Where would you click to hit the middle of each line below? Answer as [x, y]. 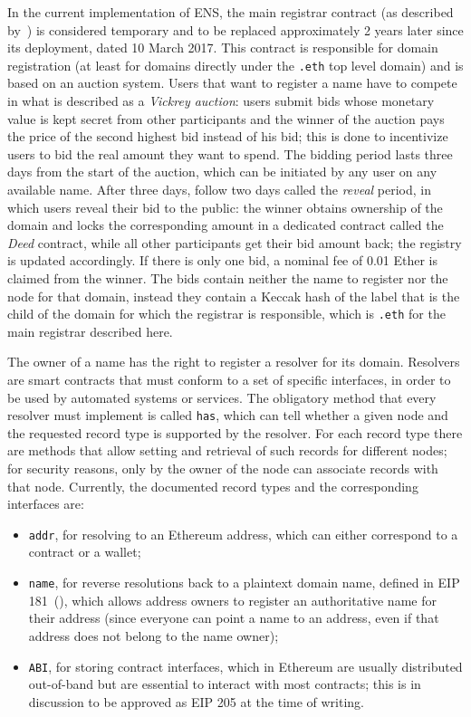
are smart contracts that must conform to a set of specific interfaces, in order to [229, 379]
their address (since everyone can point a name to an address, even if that [234, 618]
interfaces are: [46, 504]
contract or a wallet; [85, 552]
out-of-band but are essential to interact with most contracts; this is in [225, 684]
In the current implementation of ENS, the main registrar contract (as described [231, 12]
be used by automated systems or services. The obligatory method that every [222, 397]
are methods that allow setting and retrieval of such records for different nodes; [227, 450]
